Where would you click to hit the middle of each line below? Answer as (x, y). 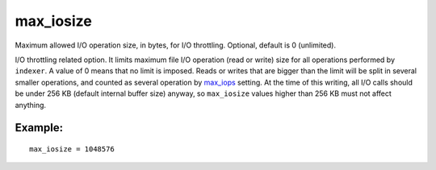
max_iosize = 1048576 (72, 149)
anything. (31, 105)
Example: (39, 128)
